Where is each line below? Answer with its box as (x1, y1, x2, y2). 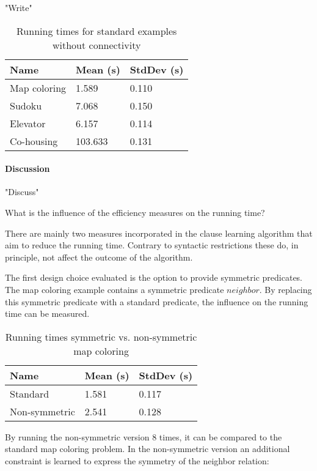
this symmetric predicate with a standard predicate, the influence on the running (5, 295, 308, 308)
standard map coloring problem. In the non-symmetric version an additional (5, 442, 290, 455)
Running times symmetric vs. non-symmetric (5, 329, 197, 344)
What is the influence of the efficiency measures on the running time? (5, 206, 265, 218)
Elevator (10, 116, 46, 130)
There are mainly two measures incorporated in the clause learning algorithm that (5, 226, 313, 239)
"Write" (5, 1, 32, 13)
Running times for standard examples (16, 23, 177, 38)
